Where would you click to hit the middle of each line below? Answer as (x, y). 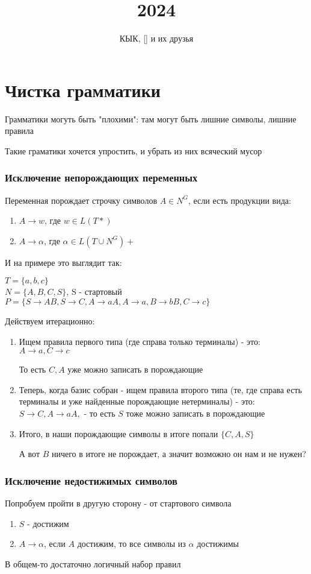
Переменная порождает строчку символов (81, 200)
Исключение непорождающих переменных (101, 178)
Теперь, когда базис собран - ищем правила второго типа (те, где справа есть (160, 389)
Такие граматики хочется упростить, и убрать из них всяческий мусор (134, 150)
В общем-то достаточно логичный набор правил (93, 563)
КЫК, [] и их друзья (156, 38)
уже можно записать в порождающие (135, 369)
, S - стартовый (94, 292)
